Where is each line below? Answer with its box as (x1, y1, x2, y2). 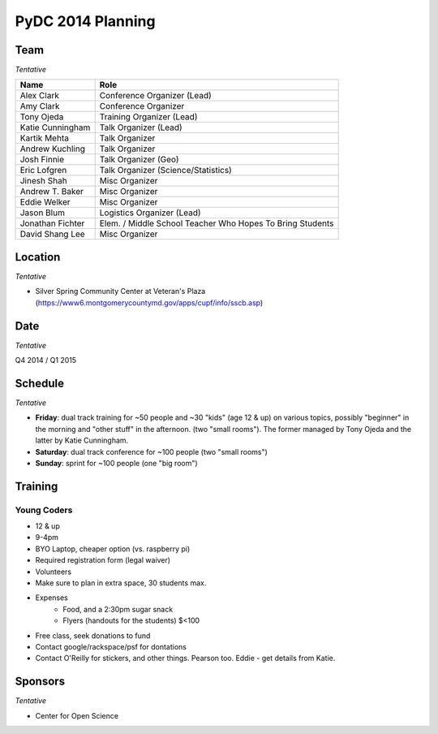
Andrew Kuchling (19, 143, 85, 154)
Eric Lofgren (19, 165, 67, 176)
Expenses (35, 593, 69, 602)
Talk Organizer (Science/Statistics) (99, 165, 233, 176)
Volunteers (35, 567, 72, 576)
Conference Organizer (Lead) (99, 90, 213, 101)
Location (15, 250, 61, 264)
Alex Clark (19, 90, 60, 101)
